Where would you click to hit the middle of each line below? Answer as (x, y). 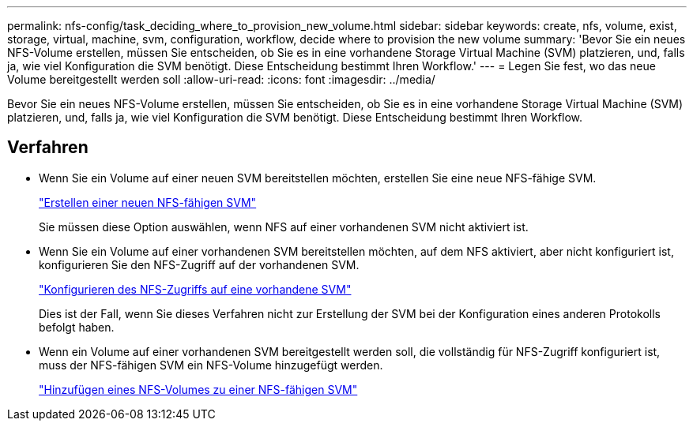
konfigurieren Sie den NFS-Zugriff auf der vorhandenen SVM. (199, 264)
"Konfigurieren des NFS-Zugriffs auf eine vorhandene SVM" (195, 289)
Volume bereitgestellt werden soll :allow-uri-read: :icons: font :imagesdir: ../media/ (221, 79)
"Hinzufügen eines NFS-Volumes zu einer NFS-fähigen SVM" (198, 389)
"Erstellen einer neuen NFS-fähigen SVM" (148, 202)
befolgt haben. (77, 327)
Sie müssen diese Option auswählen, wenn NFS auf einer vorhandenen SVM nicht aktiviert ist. (284, 227)
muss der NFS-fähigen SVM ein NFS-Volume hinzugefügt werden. (211, 365)
